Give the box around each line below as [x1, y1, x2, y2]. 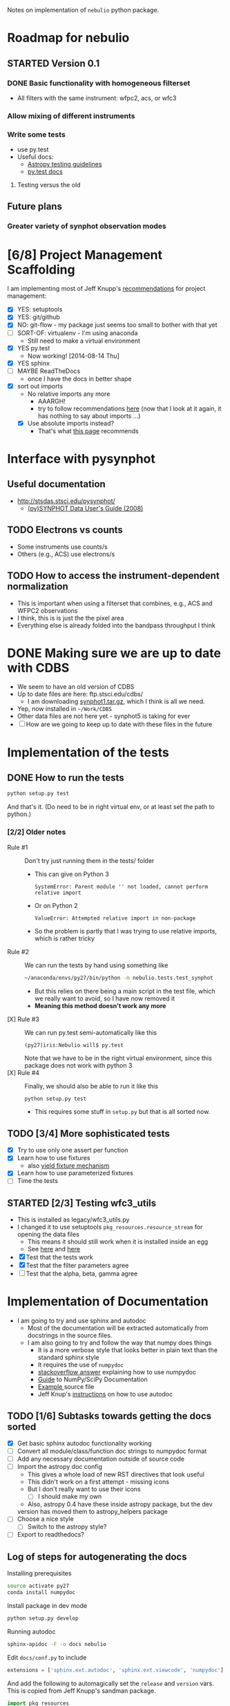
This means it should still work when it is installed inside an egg [27, 1238, 209, 1246]
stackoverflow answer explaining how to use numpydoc [37, 1368, 197, 1376]
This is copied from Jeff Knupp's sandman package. [7, 1686, 157, 1695]
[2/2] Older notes [7, 827, 66, 837]
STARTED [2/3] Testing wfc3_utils [7, 1197, 157, 1209]
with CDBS [7, 660, 70, 676]
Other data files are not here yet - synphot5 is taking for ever [17, 712, 191, 721]
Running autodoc [7, 1627, 56, 1636]
